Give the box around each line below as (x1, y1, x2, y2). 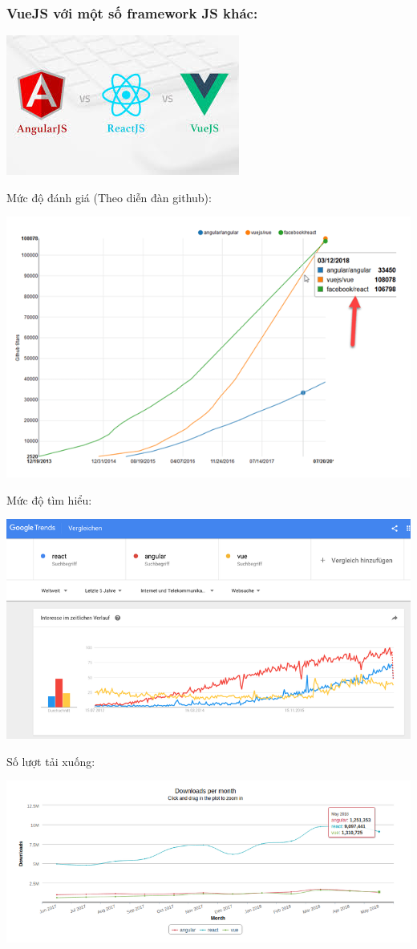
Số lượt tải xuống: (6, 752, 95, 769)
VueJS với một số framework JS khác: (6, 2, 258, 22)
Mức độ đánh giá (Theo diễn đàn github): (6, 189, 212, 205)
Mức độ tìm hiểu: (6, 491, 92, 508)
